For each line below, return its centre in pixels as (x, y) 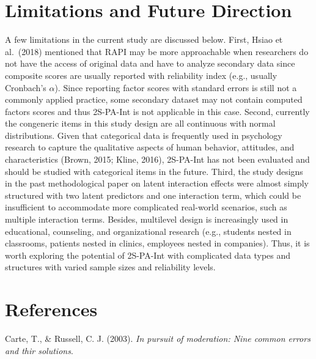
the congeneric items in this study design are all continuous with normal (140, 123)
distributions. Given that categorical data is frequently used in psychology (144, 135)
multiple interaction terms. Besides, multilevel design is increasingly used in (147, 219)
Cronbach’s (26, 87)
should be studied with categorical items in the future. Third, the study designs (154, 171)
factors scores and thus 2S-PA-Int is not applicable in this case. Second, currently (157, 111)
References (51, 309)
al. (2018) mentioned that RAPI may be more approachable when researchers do (157, 51)
